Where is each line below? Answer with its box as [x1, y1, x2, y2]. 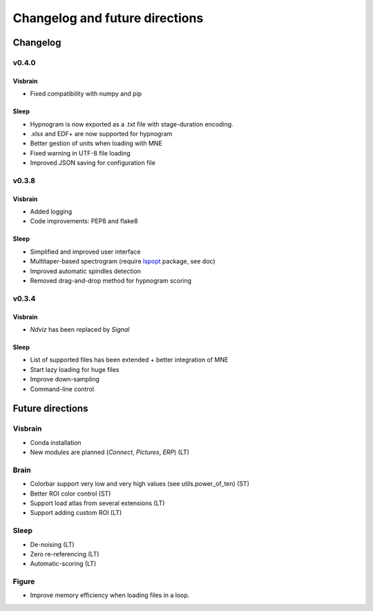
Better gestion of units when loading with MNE [30, 139, 162, 148]
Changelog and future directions [12, 10, 204, 26]
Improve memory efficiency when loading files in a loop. [30, 591, 190, 599]
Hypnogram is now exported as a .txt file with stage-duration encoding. [30, 120, 234, 128]
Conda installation [30, 438, 82, 446]
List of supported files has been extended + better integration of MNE [30, 356, 229, 364]
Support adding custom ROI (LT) [30, 509, 122, 517]
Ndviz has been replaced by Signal [30, 325, 130, 333]
